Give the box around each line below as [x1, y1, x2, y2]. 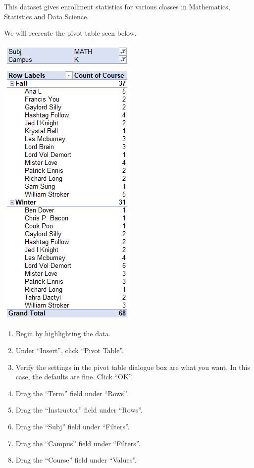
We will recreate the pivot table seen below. [4, 28, 137, 38]
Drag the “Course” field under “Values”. [15, 455, 137, 465]
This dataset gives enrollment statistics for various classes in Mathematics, [4, 1, 230, 11]
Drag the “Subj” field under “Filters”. [15, 421, 130, 431]
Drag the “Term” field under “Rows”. [15, 388, 128, 398]
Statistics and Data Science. [4, 11, 89, 21]
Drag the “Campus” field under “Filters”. [15, 438, 141, 448]
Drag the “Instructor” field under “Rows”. [15, 405, 143, 415]
